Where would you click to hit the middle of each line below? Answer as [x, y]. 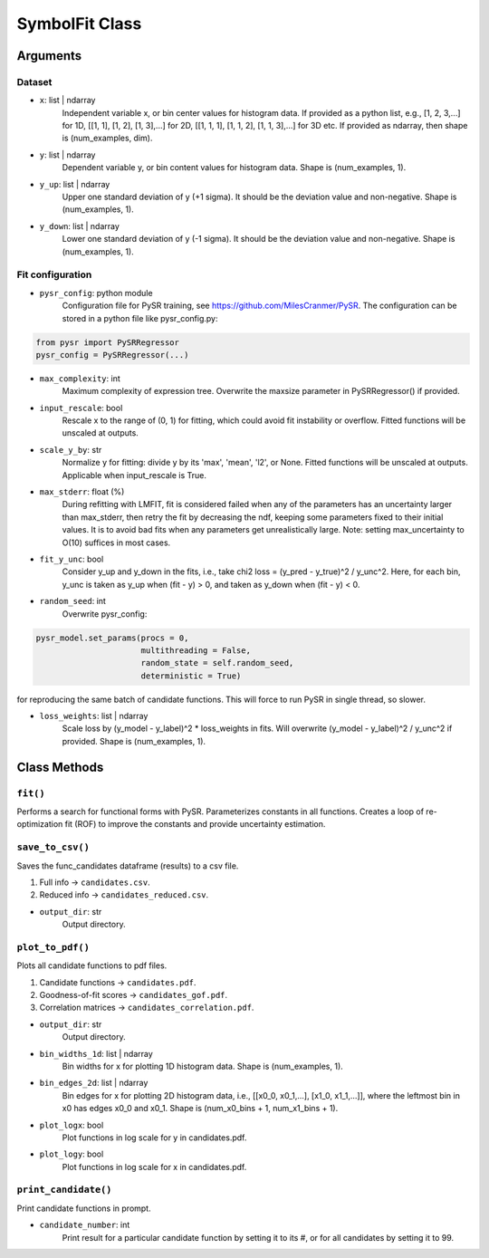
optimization [40, 824]
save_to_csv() [53, 847]
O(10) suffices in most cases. [116, 543]
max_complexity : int [80, 378]
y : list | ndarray [67, 155]
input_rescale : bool [81, 408]
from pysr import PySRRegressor [108, 342]
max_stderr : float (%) [82, 492]
